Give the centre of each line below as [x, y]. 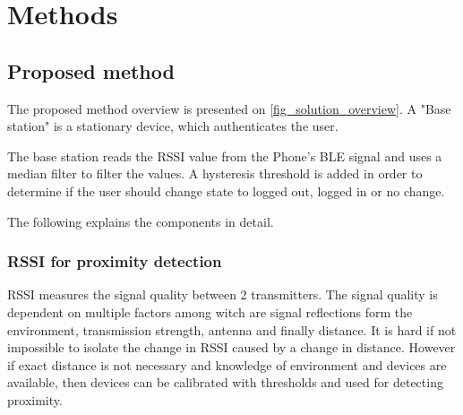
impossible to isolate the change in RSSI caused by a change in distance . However [231, 347]
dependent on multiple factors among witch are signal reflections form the [210, 311]
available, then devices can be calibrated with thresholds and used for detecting [225, 382]
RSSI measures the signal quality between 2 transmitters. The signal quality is [223, 294]
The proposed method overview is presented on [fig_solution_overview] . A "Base [229, 108]
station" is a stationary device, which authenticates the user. [173, 126]
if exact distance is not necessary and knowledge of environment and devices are [227, 364]
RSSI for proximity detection [115, 261]
